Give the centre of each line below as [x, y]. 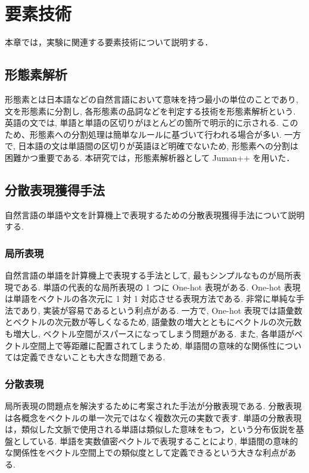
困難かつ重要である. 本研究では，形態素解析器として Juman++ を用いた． [150, 157]
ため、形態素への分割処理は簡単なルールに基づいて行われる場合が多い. [143, 134]
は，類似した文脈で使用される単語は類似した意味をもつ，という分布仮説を [150, 429]
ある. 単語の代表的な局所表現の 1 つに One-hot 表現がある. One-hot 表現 [161, 287]
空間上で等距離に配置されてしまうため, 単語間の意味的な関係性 [153, 345]
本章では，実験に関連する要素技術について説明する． [109, 42]
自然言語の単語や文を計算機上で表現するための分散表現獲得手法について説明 [155, 214]
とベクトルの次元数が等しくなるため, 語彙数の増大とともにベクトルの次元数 [153, 322]
